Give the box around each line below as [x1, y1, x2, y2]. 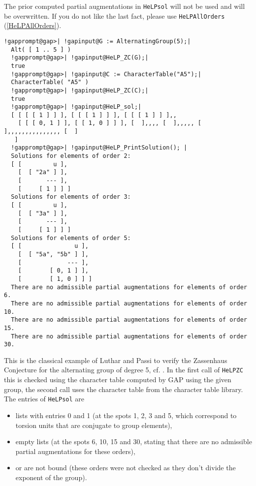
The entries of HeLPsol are [4, 394, 85, 404]
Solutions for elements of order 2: [11, 152, 131, 160]
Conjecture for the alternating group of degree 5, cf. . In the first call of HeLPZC [4, 364, 243, 375]
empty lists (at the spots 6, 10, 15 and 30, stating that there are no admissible [15, 436, 252, 447]
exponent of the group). [15, 472, 87, 482]
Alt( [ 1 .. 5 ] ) [11, 46, 71, 53]
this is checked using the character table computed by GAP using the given [4, 374, 231, 385]
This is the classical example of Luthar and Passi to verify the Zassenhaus [4, 355, 227, 365]
